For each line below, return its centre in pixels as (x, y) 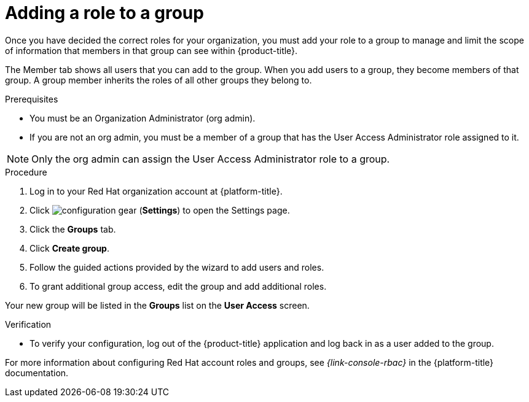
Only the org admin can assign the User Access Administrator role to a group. (211, 159)
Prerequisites (32, 99)
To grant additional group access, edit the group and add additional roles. (178, 286)
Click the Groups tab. (73, 229)
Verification (28, 324)
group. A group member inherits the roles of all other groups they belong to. (159, 80)
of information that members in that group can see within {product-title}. (151, 50)
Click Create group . (69, 248)
